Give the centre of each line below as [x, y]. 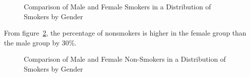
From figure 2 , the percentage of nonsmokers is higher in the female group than [125, 33]
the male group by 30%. [40, 42]
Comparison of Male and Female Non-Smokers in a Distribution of [125, 59]
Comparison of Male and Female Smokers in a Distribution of [118, 6]
